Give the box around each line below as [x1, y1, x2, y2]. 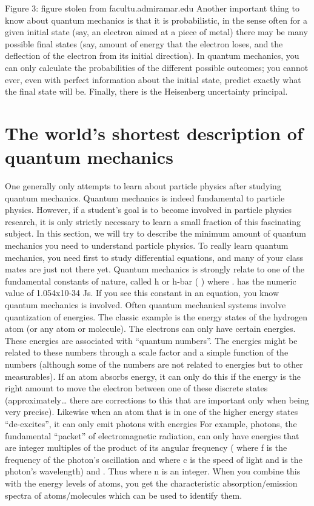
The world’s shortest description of [5, 120, 303, 145]
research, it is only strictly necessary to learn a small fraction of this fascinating [5, 215, 301, 228]
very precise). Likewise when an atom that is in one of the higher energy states [5, 405, 298, 418]
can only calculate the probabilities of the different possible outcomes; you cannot [5, 61, 309, 73]
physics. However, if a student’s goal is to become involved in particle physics [5, 203, 292, 216]
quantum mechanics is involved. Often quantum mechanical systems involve [5, 299, 286, 311]
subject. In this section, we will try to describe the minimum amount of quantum [5, 227, 306, 240]
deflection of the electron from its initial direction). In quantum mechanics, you [5, 49, 299, 62]
